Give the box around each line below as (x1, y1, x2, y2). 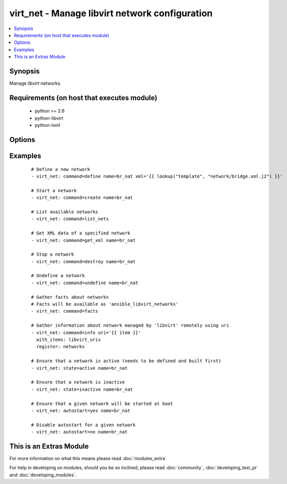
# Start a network (31, 188, 77, 193)
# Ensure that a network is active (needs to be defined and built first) (31, 358, 221, 364)
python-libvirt (35, 115, 63, 121)
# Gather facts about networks (31, 294, 109, 300)
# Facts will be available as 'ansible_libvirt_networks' (31, 301, 179, 307)
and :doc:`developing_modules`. (9, 472, 77, 478)
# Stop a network (31, 252, 74, 257)
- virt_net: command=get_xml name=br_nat (31, 237, 136, 243)
